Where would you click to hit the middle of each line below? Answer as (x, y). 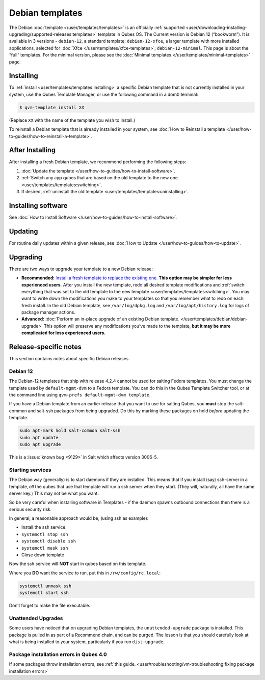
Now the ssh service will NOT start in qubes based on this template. (78, 564)
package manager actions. (48, 312)
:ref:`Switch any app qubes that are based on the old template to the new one (100, 178)
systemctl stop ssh (45, 534)
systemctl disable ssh (49, 541)
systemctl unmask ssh (45, 586)
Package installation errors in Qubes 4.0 (58, 654)
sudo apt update (39, 438)
